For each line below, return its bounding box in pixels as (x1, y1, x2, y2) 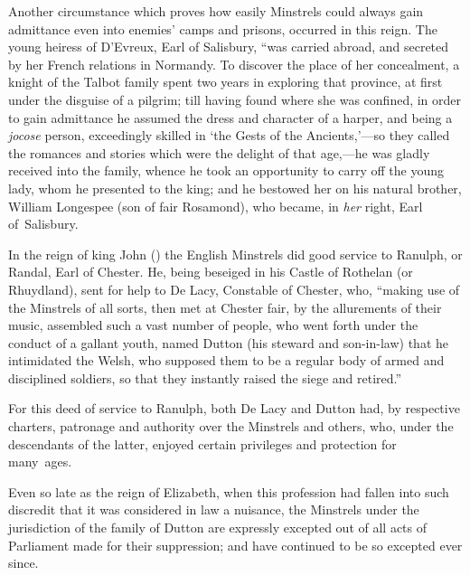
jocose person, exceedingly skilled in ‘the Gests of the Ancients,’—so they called (8, 126, 450, 145)
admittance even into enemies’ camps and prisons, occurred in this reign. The (8, 19, 437, 38)
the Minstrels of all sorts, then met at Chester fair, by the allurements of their (8, 297, 442, 316)
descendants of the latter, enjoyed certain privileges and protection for (8, 434, 397, 453)
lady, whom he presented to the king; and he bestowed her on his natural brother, (8, 178, 462, 197)
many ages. (8, 452, 72, 471)
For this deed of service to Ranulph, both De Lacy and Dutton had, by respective (8, 399, 460, 418)
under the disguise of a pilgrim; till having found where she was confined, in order (8, 90, 462, 108)
